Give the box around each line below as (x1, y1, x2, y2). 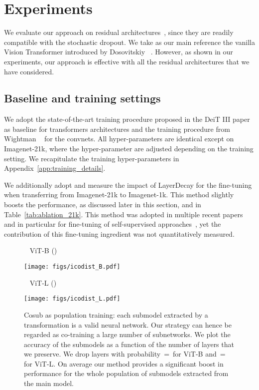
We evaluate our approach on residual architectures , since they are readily (4, 27, 234, 37)
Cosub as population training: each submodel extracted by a (24, 309, 208, 320)
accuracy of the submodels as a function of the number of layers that (24, 339, 234, 349)
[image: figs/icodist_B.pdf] (24, 263, 121, 271)
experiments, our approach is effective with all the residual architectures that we (4, 56, 250, 66)
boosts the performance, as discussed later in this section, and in (4, 199, 201, 210)
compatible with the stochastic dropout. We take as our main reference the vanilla (4, 36, 255, 47)
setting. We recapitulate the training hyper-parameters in (4, 153, 179, 163)
